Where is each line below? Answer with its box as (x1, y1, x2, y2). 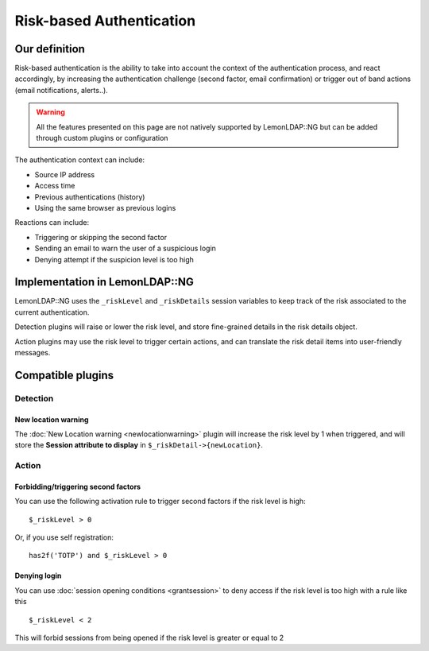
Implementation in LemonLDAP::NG (14, 275, 195, 289)
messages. (14, 348, 51, 357)
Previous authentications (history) (34, 192, 145, 202)
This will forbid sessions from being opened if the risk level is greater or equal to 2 (14, 633, 284, 643)
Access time (34, 181, 75, 191)
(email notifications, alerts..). (14, 85, 109, 95)
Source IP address (34, 169, 95, 179)
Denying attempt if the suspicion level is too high (34, 254, 195, 264)
